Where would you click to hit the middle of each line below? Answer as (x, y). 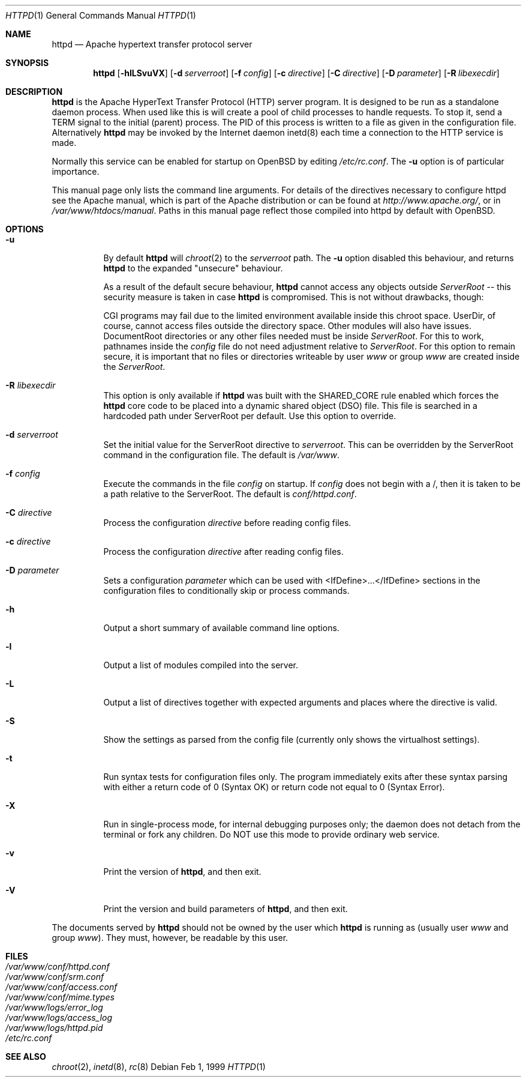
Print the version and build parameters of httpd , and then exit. (226, 909)
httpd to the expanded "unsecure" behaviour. (193, 268)
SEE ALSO (26, 1056)
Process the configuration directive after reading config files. (223, 552)
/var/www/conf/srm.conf (55, 977)
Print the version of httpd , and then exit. (182, 872)
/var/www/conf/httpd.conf (58, 966)
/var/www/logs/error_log (54, 1007)
